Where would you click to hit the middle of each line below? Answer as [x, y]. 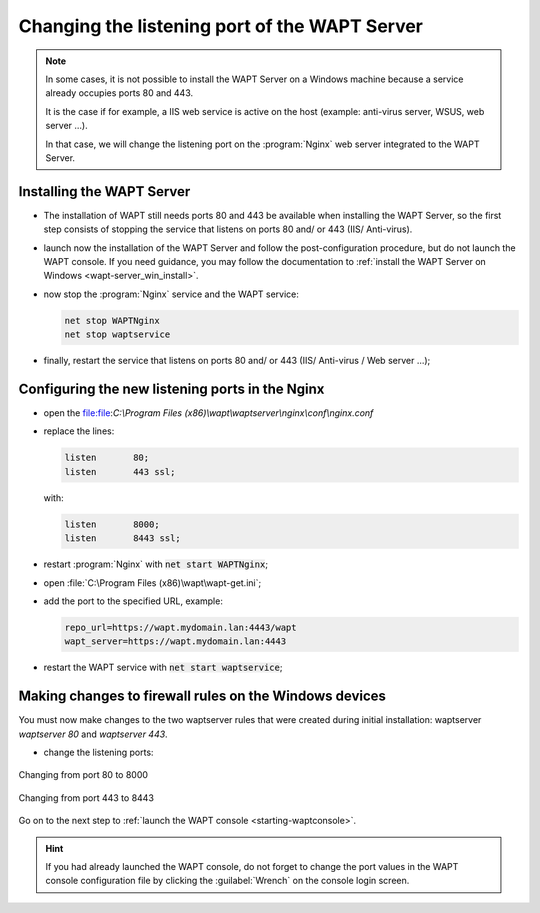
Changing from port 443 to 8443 [86, 797]
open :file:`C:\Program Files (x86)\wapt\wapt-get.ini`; [152, 582]
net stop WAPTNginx [112, 320]
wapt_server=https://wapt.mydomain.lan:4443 [175, 641]
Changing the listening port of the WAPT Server [221, 26]
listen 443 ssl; [120, 471]
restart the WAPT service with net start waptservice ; [163, 667]
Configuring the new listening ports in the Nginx [171, 388]
